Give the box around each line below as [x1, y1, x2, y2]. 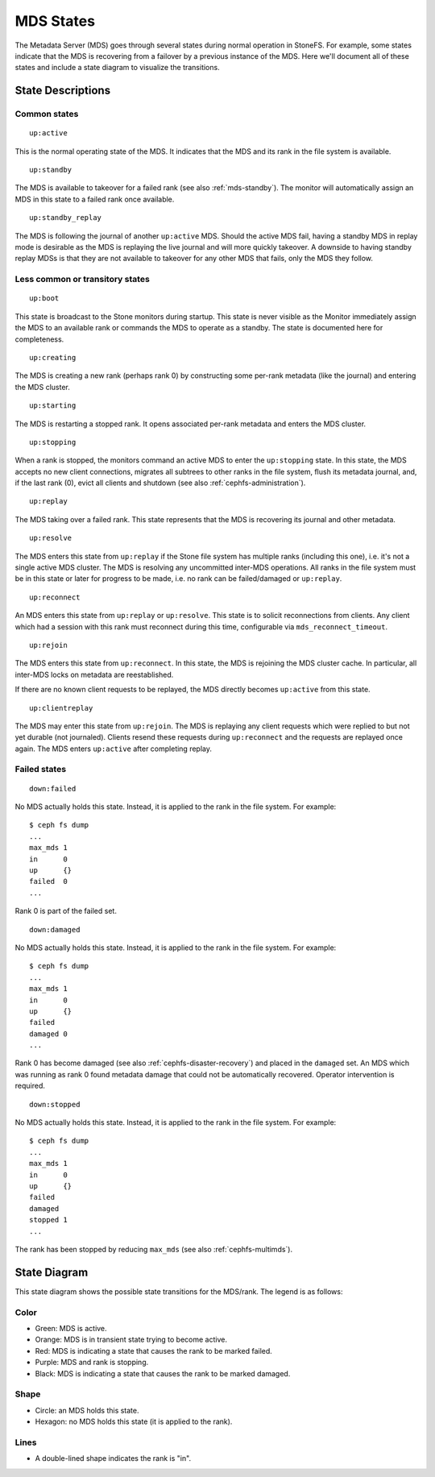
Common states [14, 109, 79, 120]
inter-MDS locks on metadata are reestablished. [14, 670, 174, 679]
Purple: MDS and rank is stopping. [35, 1358, 149, 1367]
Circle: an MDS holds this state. [35, 1405, 139, 1415]
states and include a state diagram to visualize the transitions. [14, 63, 221, 73]
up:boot [29, 294, 60, 303]
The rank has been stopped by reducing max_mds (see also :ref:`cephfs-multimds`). [14, 1244, 293, 1254]
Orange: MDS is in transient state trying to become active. [35, 1334, 227, 1345]
